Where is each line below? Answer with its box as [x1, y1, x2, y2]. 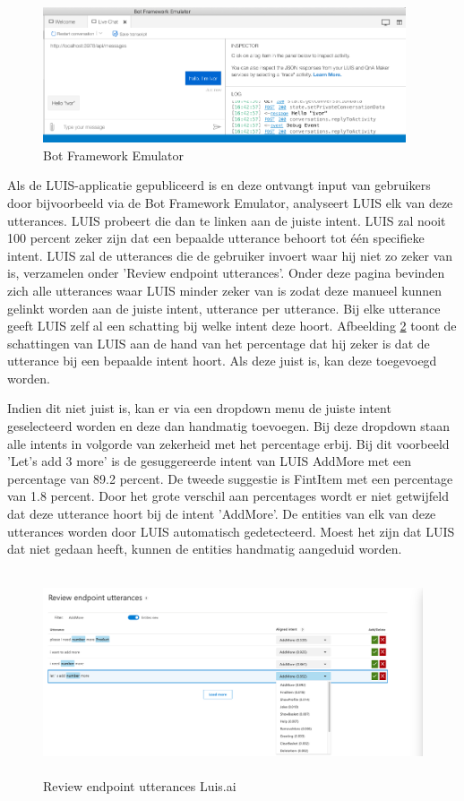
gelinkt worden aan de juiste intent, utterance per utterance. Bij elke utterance [7, 298, 441, 317]
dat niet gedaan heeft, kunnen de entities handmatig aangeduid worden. [7, 539, 402, 558]
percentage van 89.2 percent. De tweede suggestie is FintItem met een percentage [7, 469, 453, 487]
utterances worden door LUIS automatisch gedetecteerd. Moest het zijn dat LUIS [7, 521, 455, 540]
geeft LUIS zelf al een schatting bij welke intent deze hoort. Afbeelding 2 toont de [7, 316, 457, 335]
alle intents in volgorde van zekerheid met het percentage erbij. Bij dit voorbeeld [7, 434, 450, 452]
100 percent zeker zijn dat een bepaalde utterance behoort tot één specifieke [7, 228, 425, 247]
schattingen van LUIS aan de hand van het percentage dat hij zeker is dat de [7, 333, 430, 352]
